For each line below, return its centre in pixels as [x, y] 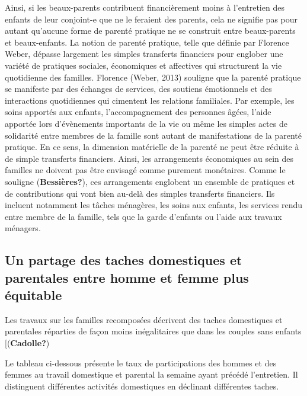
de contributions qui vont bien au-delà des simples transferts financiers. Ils [140, 193]
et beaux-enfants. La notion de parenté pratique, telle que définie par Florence [147, 42]
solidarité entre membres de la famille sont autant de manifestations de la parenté [153, 135]
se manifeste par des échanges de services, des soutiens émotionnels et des [138, 89]
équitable [33, 295]
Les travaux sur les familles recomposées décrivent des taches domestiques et [144, 319]
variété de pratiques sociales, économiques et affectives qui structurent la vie [143, 65]
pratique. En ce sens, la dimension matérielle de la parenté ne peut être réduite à [152, 147]
